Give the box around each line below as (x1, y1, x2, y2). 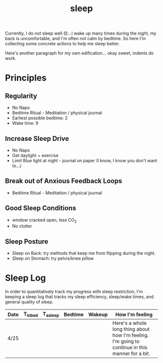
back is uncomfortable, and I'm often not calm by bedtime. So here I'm (5, 36, 146, 41)
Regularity (5, 92, 37, 100)
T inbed (23, 310, 38, 318)
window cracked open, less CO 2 (12, 217, 77, 224)
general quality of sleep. (5, 299, 54, 305)
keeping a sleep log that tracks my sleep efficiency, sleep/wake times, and (5, 294, 154, 300)
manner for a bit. (112, 350, 150, 357)
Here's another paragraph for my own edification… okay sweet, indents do (5, 50, 154, 56)
